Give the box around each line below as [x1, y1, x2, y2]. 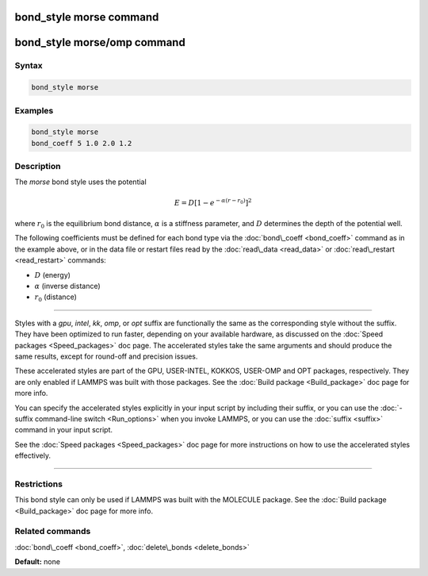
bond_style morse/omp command [14, 36, 185, 49]
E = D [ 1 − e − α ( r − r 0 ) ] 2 [174, 197, 252, 207]
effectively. [14, 451, 52, 460]
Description [14, 161, 61, 172]
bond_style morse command [14, 10, 159, 24]
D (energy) [34, 270, 71, 279]
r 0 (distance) [34, 292, 77, 304]
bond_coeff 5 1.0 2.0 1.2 [31, 139, 132, 148]
